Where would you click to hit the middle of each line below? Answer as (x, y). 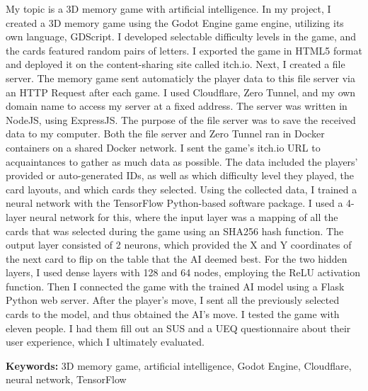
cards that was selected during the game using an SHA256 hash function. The (175, 231)
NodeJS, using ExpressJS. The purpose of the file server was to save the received (181, 119)
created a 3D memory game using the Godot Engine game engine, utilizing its (175, 22)
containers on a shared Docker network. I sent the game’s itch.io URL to (163, 147)
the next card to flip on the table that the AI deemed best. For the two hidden (177, 258)
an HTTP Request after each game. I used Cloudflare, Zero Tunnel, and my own (181, 92)
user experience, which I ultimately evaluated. (105, 342)
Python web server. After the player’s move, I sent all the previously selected (173, 300)
